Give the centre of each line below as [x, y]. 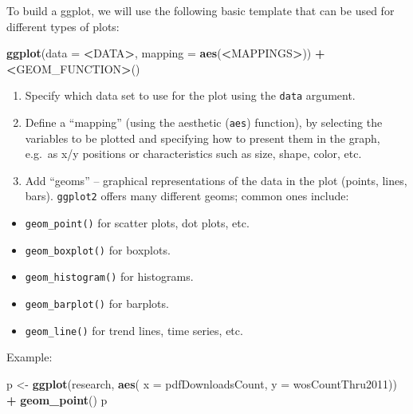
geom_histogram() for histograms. [109, 276]
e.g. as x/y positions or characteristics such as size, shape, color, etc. [193, 154]
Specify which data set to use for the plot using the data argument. [190, 95]
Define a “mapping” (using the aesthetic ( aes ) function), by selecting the [204, 122]
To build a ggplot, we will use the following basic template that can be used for [201, 10]
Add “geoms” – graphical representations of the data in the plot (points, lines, [216, 180]
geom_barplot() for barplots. [97, 304]
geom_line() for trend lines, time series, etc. [134, 330]
